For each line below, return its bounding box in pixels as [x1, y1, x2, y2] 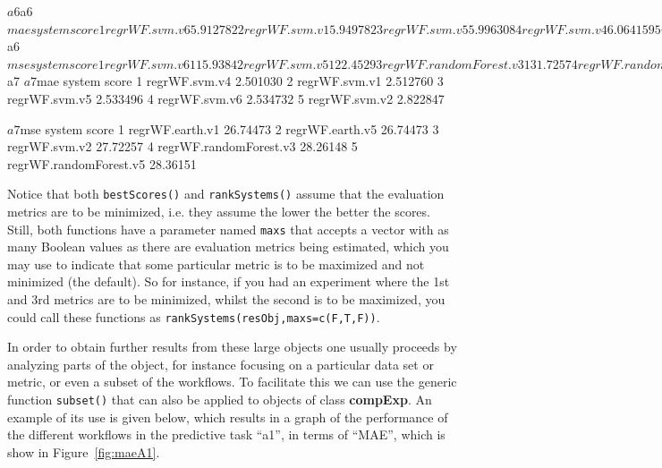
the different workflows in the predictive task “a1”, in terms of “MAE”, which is [7, 425, 446, 444]
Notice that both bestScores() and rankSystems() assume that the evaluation [7, 184, 445, 203]
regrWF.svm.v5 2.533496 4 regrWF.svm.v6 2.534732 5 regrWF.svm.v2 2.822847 [7, 89, 445, 107]
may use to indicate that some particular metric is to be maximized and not [7, 254, 425, 273]
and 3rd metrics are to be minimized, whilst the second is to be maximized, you [7, 290, 446, 309]
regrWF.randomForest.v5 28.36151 [7, 154, 197, 173]
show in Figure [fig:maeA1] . [7, 442, 160, 461]
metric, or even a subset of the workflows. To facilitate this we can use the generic [7, 372, 457, 391]
